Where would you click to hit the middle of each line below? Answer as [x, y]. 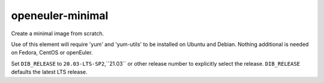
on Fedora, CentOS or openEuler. [52, 53]
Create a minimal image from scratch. [58, 33]
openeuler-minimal [60, 16]
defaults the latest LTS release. [49, 72]
